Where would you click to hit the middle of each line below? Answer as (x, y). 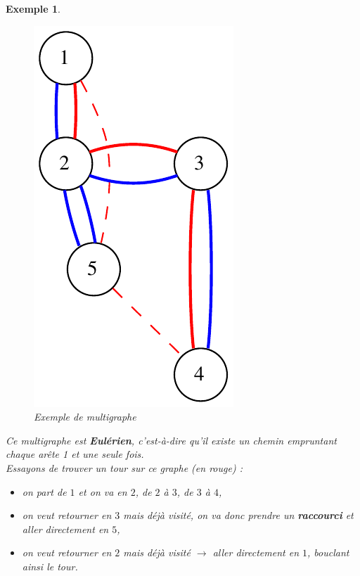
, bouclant (328, 552)
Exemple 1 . (33, 8)
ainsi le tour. (50, 566)
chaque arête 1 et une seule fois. (75, 454)
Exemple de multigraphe (85, 417)
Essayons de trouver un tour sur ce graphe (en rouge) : (124, 467)
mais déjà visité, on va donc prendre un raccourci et (238, 515)
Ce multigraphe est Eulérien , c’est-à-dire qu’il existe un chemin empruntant (171, 440)
